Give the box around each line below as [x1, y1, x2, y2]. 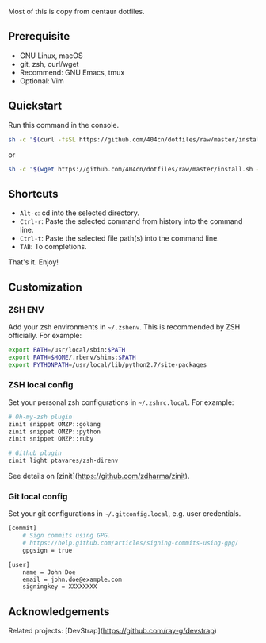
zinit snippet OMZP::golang [8, 420, 101, 428]
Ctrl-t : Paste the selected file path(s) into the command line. [19, 233, 219, 243]
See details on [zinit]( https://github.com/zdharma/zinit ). [8, 472, 190, 481]
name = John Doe [22, 568, 77, 576]
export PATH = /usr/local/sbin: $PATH [8, 345, 126, 354]
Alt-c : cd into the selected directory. [19, 208, 140, 218]
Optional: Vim [19, 75, 65, 86]
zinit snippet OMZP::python [8, 428, 101, 436]
